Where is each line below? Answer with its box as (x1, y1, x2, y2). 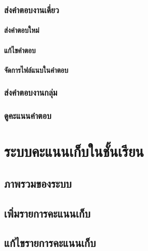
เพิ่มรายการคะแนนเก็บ (4, 205, 90, 221)
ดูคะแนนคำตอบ (4, 109, 52, 122)
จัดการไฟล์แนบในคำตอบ (4, 64, 69, 75)
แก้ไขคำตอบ (4, 45, 36, 55)
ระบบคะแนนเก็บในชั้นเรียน (4, 141, 144, 161)
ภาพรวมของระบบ (4, 175, 72, 191)
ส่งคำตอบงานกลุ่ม (4, 86, 58, 99)
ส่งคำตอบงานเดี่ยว (4, 3, 59, 16)
